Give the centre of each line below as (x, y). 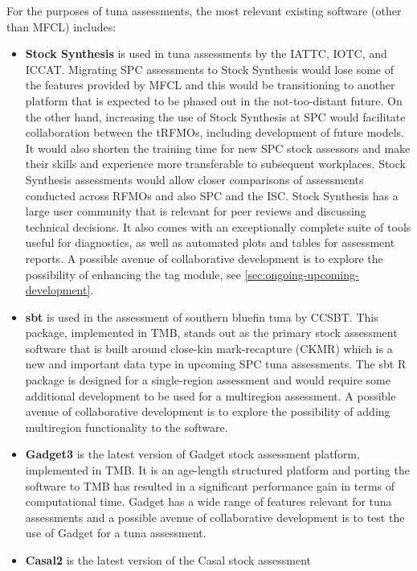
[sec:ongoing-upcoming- (302, 274)
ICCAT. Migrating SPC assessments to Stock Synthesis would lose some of (210, 69)
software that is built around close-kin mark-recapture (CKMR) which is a (209, 348)
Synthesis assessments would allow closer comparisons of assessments (194, 179)
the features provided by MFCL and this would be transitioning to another (210, 85)
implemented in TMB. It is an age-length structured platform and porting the (217, 470)
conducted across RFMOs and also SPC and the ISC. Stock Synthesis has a (212, 195)
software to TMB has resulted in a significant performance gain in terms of (210, 485)
